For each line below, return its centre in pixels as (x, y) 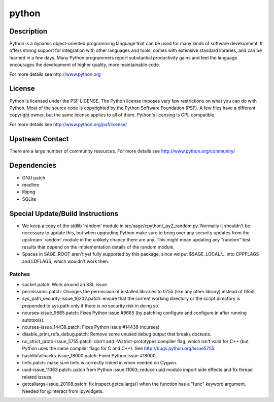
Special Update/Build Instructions (64, 213)
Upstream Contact (39, 139)
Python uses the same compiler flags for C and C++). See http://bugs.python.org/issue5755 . (119, 349)
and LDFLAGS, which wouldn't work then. (65, 261)
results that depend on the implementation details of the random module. (98, 247)
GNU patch (34, 177)
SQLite (29, 199)
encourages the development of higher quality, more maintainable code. (85, 65)
